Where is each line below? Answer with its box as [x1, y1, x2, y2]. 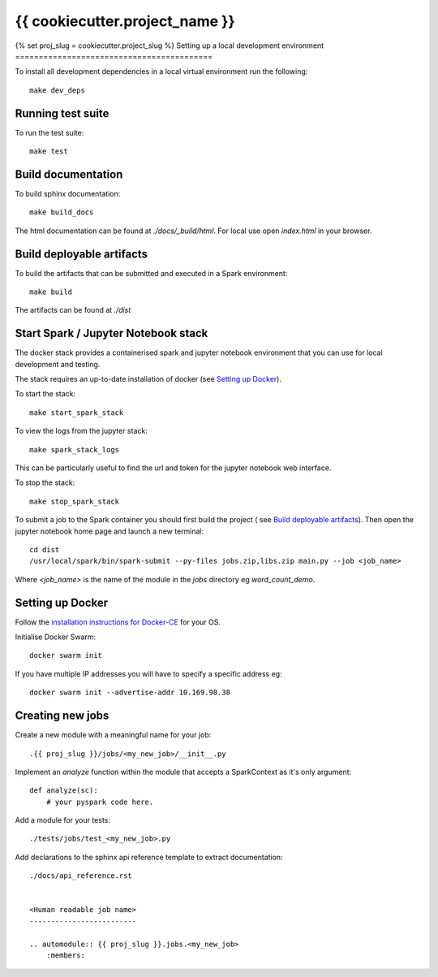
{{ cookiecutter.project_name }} [15, 12, 235, 30]
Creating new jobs [15, 709, 109, 723]
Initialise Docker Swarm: [15, 632, 97, 642]
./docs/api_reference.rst [29, 871, 133, 880]
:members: [45, 951, 85, 960]
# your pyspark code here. [45, 797, 154, 806]
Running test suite [15, 106, 109, 120]
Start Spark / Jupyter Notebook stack [15, 326, 208, 340]
